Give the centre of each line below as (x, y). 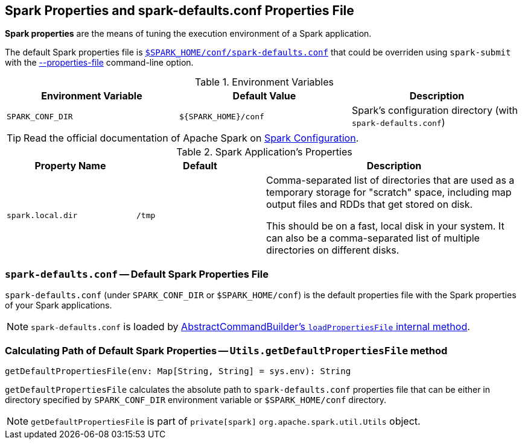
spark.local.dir (42, 215)
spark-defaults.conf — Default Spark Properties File (137, 274)
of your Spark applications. (59, 305)
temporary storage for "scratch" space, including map (389, 192)
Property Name (70, 166)
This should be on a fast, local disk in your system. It (385, 226)
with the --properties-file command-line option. (99, 63)
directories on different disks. (333, 250)
